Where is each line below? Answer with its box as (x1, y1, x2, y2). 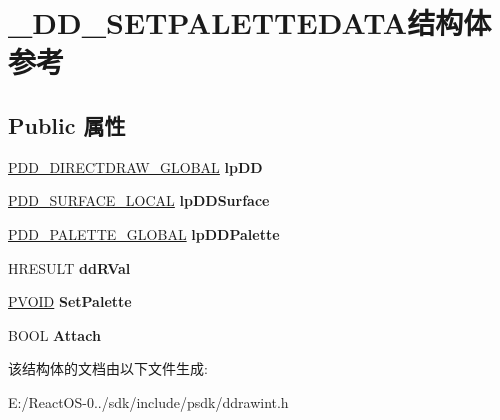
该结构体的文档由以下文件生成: (8, 358, 208, 379)
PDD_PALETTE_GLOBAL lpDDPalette (8, 223, 280, 244)
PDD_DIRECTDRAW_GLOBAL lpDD (8, 156, 263, 177)
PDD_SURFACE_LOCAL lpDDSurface (8, 190, 270, 211)
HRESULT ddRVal (8, 257, 131, 278)
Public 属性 (8, 109, 126, 140)
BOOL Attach (8, 324, 101, 345)
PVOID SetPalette (8, 291, 132, 312)
